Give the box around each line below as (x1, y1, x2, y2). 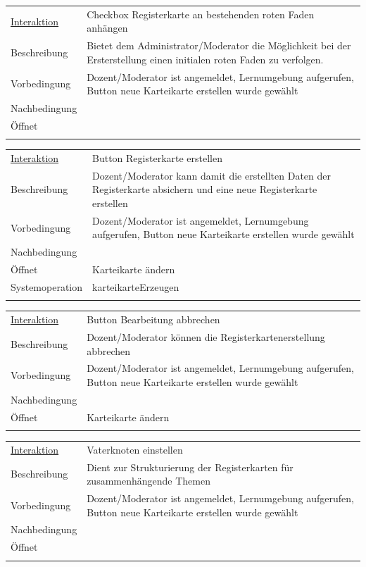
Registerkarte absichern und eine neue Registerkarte (92, 182, 317, 197)
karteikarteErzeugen (92, 280, 179, 294)
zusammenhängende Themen (87, 473, 210, 488)
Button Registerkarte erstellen (92, 151, 223, 165)
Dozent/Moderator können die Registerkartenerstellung (87, 329, 325, 344)
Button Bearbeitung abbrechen (87, 312, 220, 327)
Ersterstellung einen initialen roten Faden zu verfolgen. (87, 51, 324, 66)
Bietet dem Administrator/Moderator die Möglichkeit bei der (87, 38, 351, 53)
